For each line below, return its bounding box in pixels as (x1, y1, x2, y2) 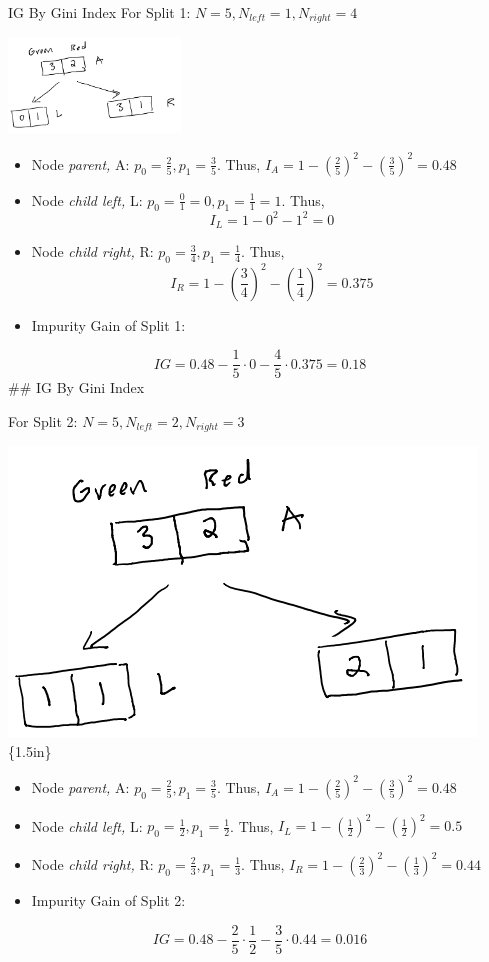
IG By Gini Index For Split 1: (8, 2, 191, 22)
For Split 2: (8, 410, 78, 431)
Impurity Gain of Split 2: (31, 889, 186, 910)
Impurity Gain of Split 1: (31, 314, 186, 335)
